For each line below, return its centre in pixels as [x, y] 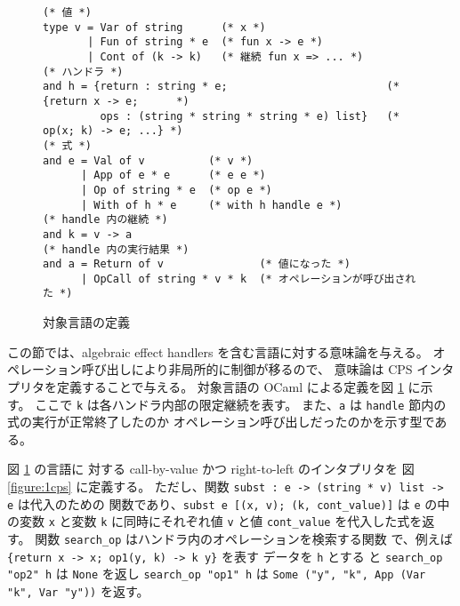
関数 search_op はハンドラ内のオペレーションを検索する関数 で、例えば [244, 538]
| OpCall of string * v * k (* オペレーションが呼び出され [248, 279]
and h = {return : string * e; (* [221, 87]
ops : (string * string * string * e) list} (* [250, 116]
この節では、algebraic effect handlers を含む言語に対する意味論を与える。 [218, 351]
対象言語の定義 [86, 322]
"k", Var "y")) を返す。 [78, 590]
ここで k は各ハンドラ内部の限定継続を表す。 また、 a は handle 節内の [241, 404]
